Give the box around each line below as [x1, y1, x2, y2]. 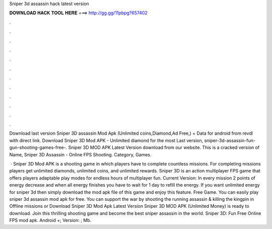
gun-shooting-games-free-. [9, 144, 67, 151]
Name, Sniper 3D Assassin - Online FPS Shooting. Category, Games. [9, 151, 152, 157]
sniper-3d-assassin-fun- [204, 137, 255, 143]
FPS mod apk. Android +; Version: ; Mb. [9, 217, 92, 223]
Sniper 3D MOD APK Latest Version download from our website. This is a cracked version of [68, 144, 260, 151]
